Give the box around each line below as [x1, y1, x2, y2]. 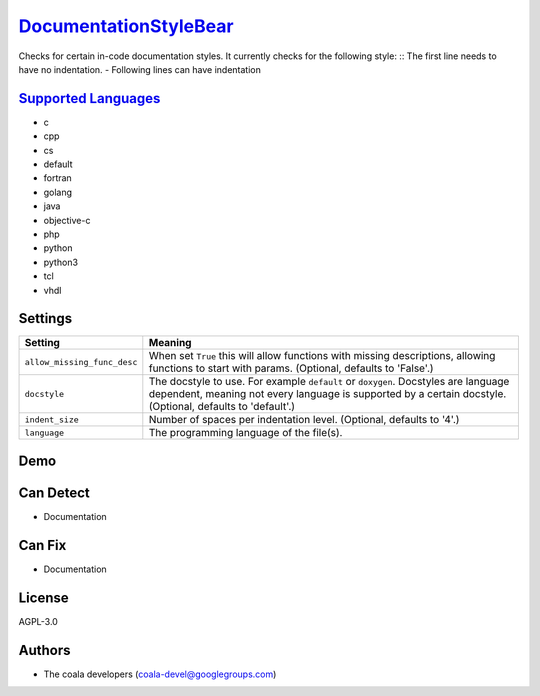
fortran [43, 172, 72, 184]
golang [43, 186, 73, 198]
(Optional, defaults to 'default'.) [148, 400, 295, 414]
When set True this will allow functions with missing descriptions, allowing [148, 349, 496, 363]
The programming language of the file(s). [148, 426, 343, 440]
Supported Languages [18, 90, 161, 107]
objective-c [43, 214, 91, 226]
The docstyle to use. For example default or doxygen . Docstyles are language [148, 375, 510, 389]
